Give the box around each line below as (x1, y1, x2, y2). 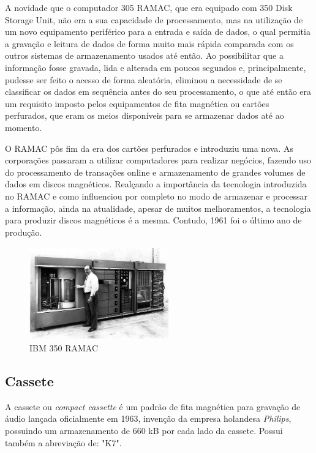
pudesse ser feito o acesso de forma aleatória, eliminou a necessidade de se (5, 73, 282, 86)
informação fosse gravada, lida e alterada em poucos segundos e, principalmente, (5, 61, 306, 73)
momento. (5, 121, 42, 133)
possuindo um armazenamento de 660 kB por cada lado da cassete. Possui (5, 424, 283, 437)
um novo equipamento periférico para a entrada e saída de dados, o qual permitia (5, 25, 310, 38)
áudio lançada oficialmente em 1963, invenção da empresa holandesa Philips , (5, 412, 292, 425)
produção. (5, 225, 42, 238)
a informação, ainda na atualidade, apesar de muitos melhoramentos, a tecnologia (5, 201, 311, 214)
